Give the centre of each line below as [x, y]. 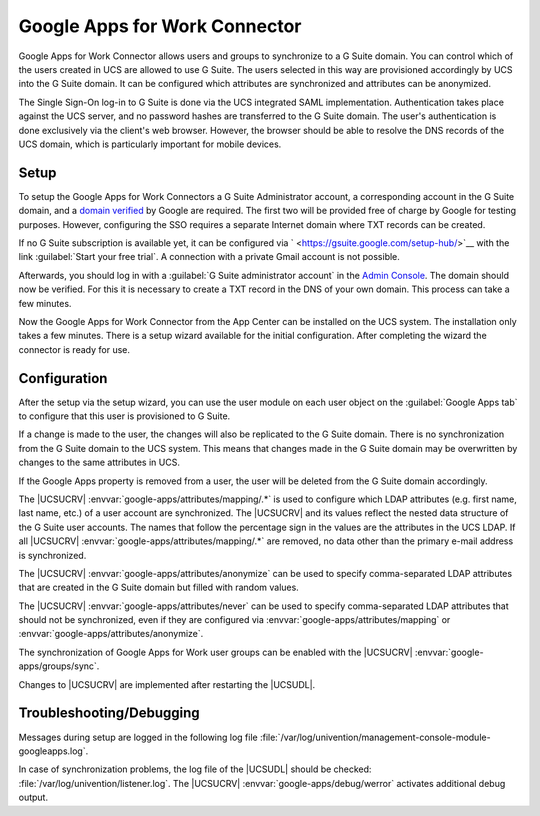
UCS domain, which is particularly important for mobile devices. [150, 144]
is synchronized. [52, 555]
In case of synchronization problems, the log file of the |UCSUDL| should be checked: [195, 769]
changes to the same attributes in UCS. [99, 462]
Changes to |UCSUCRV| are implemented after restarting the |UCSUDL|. [167, 684]
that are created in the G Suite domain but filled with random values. [158, 587]
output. [33, 797]
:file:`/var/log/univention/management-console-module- [375, 737]
